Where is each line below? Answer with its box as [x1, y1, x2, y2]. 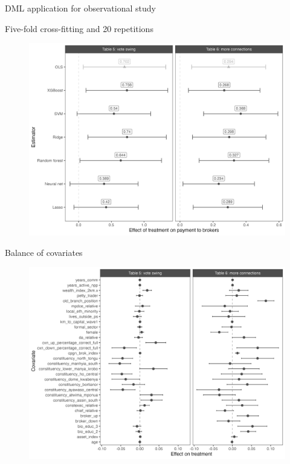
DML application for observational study [5, 2, 156, 14]
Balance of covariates [5, 246, 83, 258]
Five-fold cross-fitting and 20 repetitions [5, 22, 153, 34]
